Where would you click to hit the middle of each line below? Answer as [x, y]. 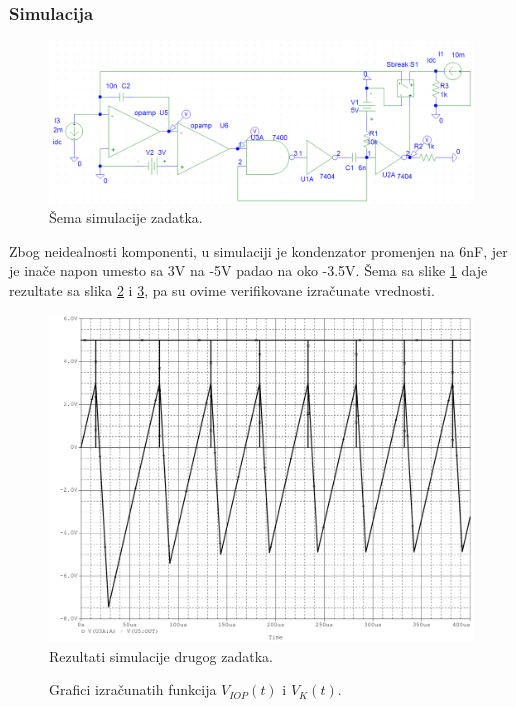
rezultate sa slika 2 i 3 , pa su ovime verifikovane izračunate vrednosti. [222, 289]
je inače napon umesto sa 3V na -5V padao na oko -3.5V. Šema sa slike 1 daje [248, 270]
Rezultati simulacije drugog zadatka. [161, 655]
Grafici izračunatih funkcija [133, 689]
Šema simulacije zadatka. [126, 217]
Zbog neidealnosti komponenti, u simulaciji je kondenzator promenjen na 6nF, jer [258, 250]
